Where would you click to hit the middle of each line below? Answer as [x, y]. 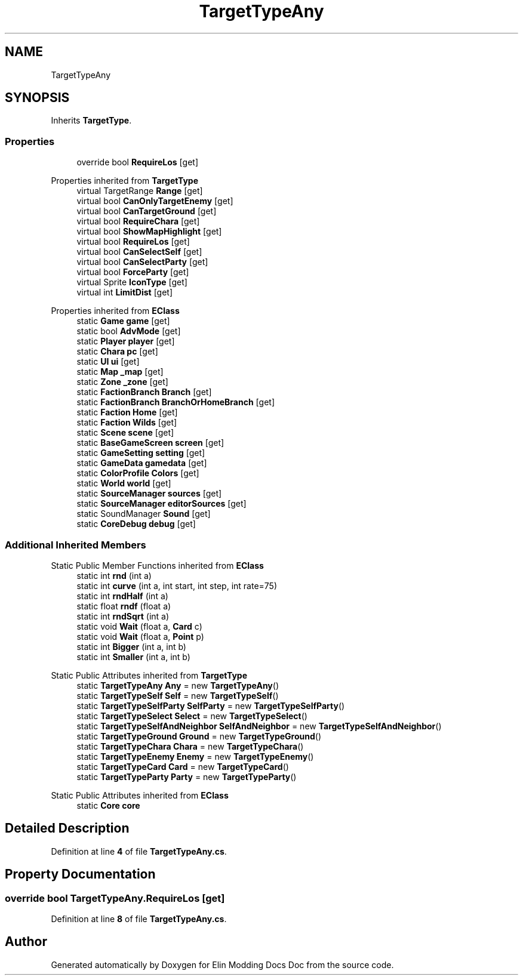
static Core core [108, 805]
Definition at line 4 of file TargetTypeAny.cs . [139, 851]
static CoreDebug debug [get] [136, 524]
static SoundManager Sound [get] [144, 514]
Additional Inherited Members [76, 545]
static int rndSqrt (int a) [123, 616]
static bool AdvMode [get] [129, 331]
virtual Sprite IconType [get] [132, 282]
